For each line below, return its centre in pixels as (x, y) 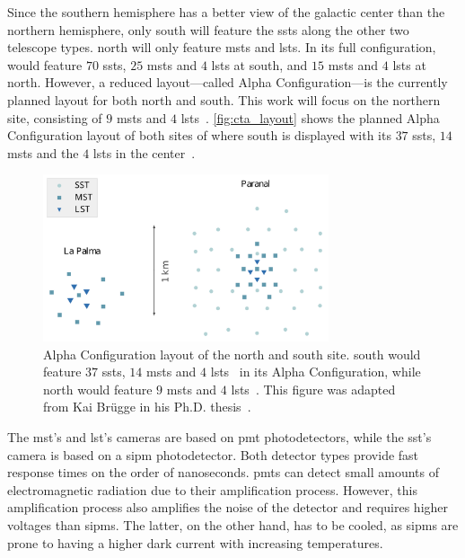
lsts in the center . (144, 152)
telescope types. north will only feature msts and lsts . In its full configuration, (222, 47)
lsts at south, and (259, 64)
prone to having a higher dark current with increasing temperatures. (195, 542)
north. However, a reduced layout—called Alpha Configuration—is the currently (228, 82)
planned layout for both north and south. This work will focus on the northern (224, 99)
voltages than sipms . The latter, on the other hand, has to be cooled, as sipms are (233, 524)
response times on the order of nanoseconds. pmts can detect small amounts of (223, 472)
